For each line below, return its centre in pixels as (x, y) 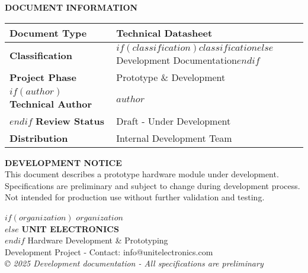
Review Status (70, 121)
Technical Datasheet (164, 32)
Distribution (39, 138)
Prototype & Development (171, 77)
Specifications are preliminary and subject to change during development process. (153, 185)
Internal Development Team (174, 138)
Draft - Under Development (174, 121)
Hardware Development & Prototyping (98, 240)
